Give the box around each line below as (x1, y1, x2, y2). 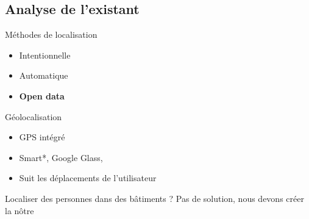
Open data (19, 89, 65, 102)
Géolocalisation (5, 110, 62, 123)
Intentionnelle (19, 48, 71, 61)
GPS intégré (19, 131, 65, 143)
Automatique (19, 69, 68, 82)
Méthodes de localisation (5, 28, 98, 41)
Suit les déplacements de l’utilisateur (19, 171, 157, 184)
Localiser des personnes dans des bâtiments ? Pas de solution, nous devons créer (5, 192, 304, 204)
